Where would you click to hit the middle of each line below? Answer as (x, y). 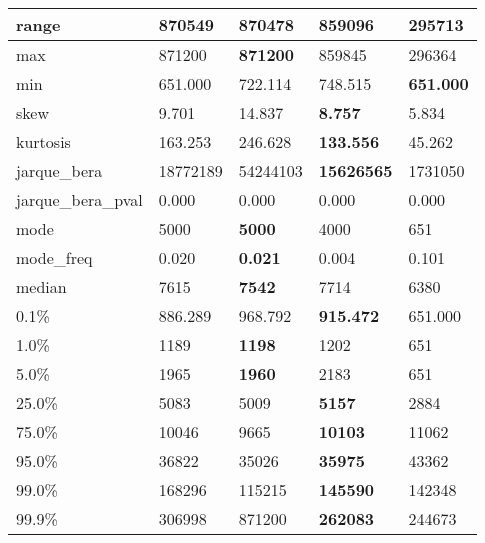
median (41, 286)
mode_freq (54, 257)
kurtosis (43, 141)
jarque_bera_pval (79, 199)
